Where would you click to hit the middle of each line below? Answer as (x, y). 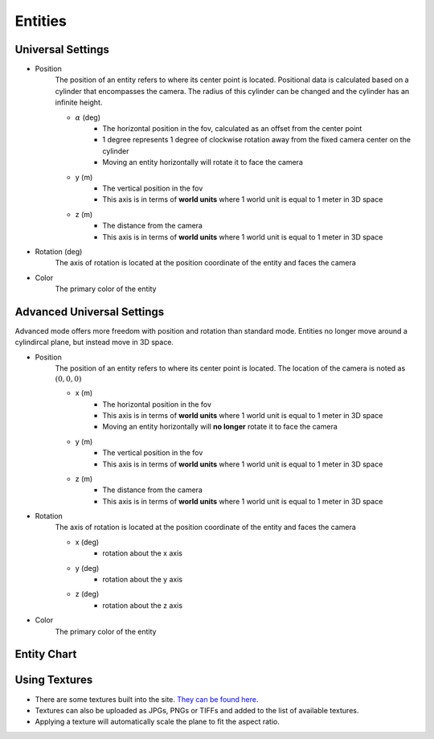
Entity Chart (46, 654)
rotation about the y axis (143, 580)
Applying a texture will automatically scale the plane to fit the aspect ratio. (158, 722)
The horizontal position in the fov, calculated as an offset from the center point (232, 129)
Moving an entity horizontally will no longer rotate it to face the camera (220, 427)
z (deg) (87, 594)
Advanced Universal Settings (90, 312)
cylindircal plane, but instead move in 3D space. (94, 343)
